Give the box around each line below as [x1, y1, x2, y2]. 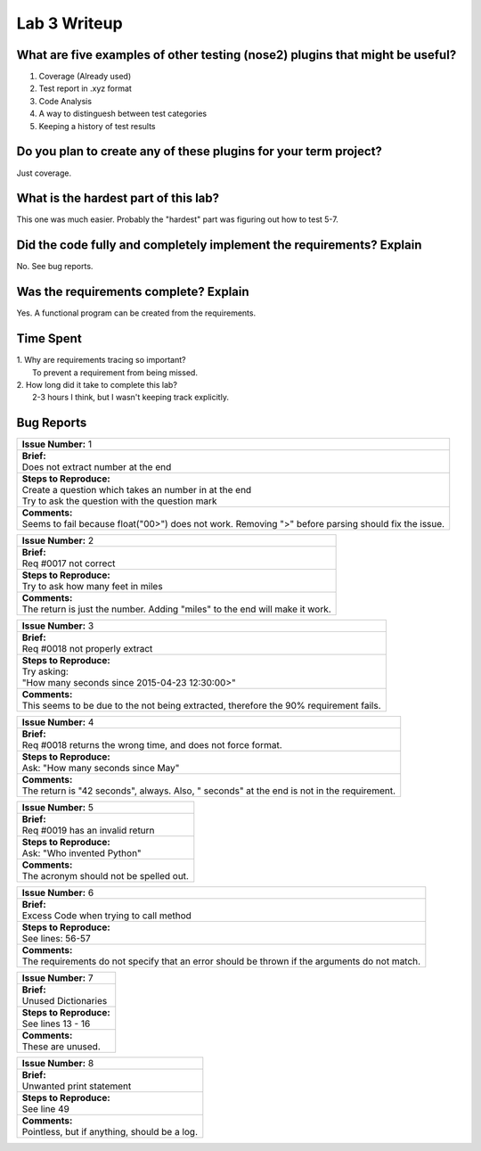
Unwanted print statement [21, 1080, 132, 1092]
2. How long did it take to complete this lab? [16, 379, 178, 390]
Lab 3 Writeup [16, 13, 124, 33]
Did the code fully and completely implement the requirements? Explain [16, 237, 422, 253]
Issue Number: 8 [21, 1057, 94, 1070]
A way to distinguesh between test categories [38, 108, 208, 119]
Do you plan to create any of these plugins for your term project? [16, 144, 383, 160]
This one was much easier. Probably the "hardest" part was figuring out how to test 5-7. [16, 214, 338, 225]
